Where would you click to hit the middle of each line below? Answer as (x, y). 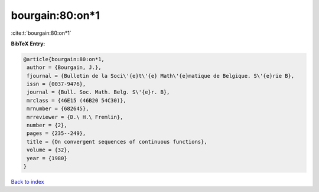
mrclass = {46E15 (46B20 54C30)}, (77, 100)
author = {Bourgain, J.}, (64, 67)
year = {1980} (47, 158)
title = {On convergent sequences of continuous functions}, (117, 142)
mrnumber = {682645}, (58, 109)
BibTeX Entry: (28, 44)
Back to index (27, 181)
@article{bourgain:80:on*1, (64, 59)
